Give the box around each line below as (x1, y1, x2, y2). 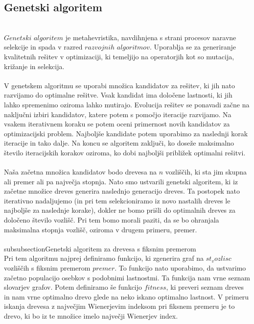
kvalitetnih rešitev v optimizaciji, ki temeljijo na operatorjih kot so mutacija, (4, 51, 234, 61)
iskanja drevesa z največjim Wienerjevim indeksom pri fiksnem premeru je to (4, 301, 235, 311)
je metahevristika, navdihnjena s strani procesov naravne (65, 32, 236, 42)
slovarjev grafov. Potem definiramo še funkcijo (4, 282, 142, 292)
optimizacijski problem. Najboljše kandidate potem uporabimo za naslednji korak (4, 128, 248, 138)
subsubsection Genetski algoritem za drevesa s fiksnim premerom (4, 243, 196, 253)
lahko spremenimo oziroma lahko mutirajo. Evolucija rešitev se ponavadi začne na (4, 99, 250, 109)
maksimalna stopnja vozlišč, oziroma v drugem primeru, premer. (4, 224, 197, 234)
